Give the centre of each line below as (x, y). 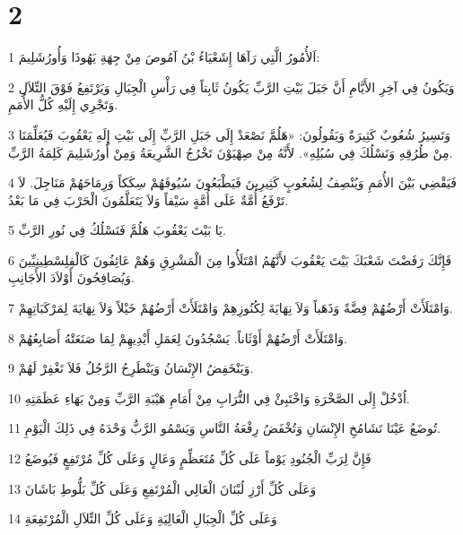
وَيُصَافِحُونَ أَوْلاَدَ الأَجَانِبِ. (71, 277)
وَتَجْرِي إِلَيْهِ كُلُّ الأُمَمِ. (63, 104)
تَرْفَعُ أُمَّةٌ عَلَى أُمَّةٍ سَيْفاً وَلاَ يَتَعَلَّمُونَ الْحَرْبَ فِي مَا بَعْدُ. (149, 199)
